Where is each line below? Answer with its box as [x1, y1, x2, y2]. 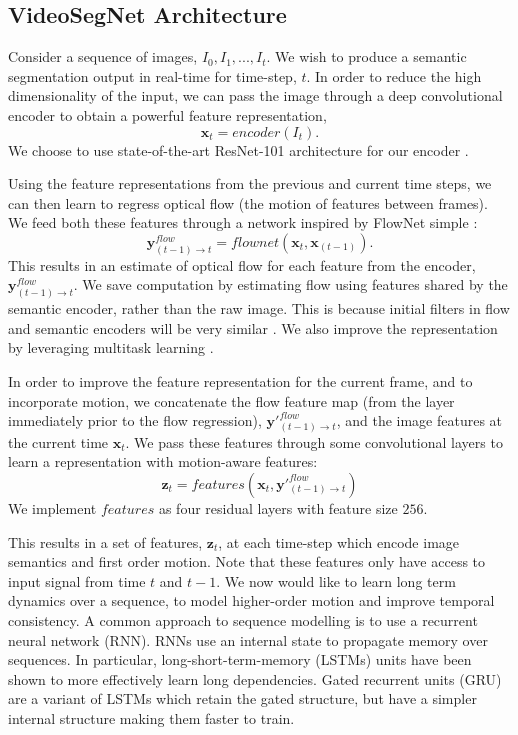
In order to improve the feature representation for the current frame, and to [8, 371, 473, 392]
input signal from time [8, 570, 146, 591]
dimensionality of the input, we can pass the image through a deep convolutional [8, 85, 503, 106]
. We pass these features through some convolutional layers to [125, 431, 503, 452]
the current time [8, 431, 109, 452]
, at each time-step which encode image [218, 531, 460, 552]
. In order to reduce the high [306, 65, 482, 86]
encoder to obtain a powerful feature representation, [8, 104, 327, 125]
